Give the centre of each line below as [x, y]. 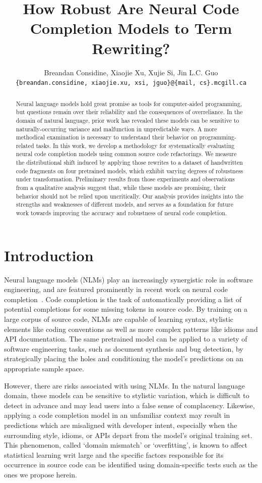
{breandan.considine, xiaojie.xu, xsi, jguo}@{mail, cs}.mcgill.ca [131, 83]
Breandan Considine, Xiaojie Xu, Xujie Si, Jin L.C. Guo [131, 72]
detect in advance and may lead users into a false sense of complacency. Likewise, [129, 405]
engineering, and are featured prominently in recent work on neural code [116, 289]
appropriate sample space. [44, 369]
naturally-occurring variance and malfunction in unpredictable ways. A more [116, 129]
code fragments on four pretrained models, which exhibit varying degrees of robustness [129, 171]
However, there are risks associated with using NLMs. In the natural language [124, 385]
